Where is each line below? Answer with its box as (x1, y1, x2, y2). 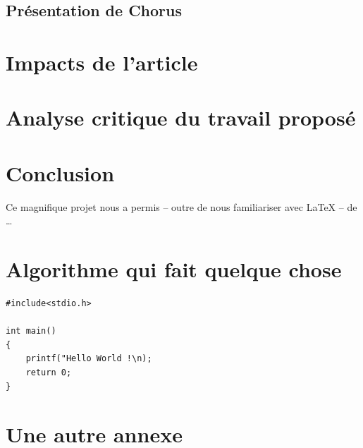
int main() (6, 326, 56, 337)
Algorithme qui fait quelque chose (6, 255, 342, 284)
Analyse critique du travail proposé (6, 103, 356, 132)
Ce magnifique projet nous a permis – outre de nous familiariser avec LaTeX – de (6, 199, 357, 214)
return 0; (25, 367, 72, 377)
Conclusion (6, 158, 115, 187)
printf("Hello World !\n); (25, 353, 152, 364)
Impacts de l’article (6, 47, 198, 76)
